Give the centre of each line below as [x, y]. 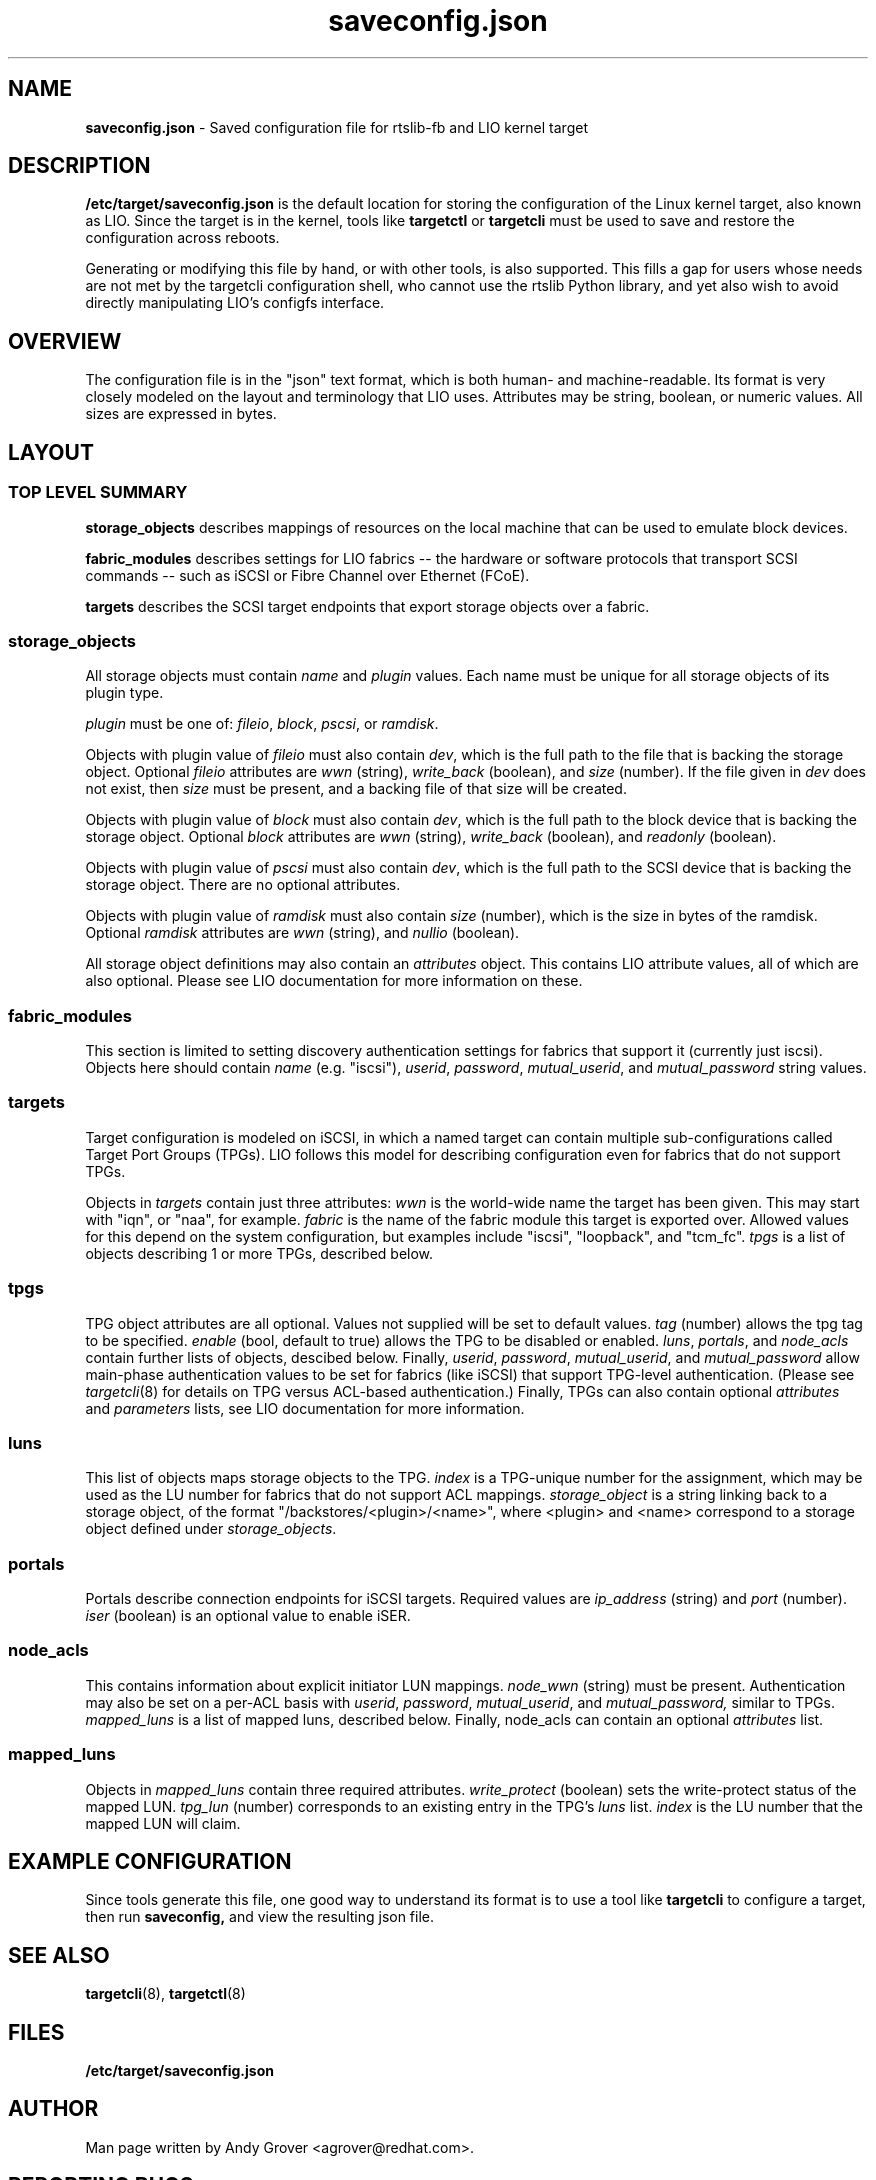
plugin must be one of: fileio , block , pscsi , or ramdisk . [262, 724]
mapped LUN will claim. [163, 1823]
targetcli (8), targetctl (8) [165, 1994]
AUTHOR [53, 2109]
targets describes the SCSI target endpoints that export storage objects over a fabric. [367, 606]
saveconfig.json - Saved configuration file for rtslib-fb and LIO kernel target [336, 127]
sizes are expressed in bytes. [181, 414]
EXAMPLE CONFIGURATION [150, 1861]
